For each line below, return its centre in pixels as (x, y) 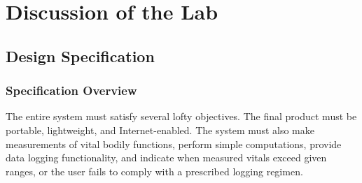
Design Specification (80, 56)
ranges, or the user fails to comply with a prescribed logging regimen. (154, 171)
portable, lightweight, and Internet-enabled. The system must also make (160, 130)
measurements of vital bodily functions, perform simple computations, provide (174, 144)
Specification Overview (71, 90)
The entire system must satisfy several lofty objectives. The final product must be (181, 116)
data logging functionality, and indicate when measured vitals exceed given (166, 158)
